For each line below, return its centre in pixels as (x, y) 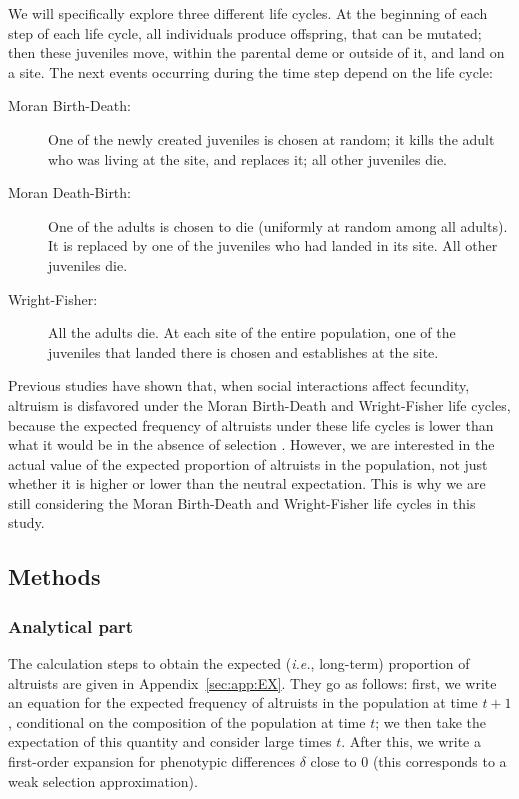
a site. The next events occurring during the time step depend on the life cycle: (250, 71)
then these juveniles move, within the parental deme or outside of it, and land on (256, 52)
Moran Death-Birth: (69, 192)
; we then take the (431, 721)
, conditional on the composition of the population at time (187, 721)
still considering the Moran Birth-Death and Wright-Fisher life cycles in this (242, 502)
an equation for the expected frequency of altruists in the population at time (243, 702)
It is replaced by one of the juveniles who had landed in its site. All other (273, 245)
